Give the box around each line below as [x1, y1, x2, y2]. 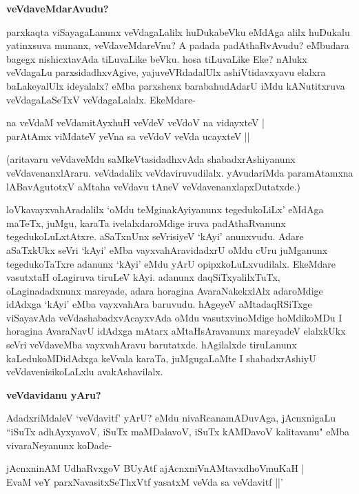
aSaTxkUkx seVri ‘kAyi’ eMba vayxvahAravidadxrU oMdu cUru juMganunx [6, 242, 328, 257]
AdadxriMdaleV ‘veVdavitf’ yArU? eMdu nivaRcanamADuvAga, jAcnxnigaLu [6, 411, 336, 425]
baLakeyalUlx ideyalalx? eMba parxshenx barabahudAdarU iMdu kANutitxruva [6, 78, 345, 92]
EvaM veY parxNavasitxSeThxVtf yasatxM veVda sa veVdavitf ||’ [6, 474, 283, 488]
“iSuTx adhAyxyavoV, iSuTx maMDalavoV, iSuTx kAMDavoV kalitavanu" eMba [6, 424, 350, 439]
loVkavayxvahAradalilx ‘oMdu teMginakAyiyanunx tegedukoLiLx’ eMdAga [6, 202, 324, 217]
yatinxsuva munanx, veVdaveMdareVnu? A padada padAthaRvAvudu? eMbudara [6, 38, 349, 52]
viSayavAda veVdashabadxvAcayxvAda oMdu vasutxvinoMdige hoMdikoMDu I [6, 310, 342, 324]
